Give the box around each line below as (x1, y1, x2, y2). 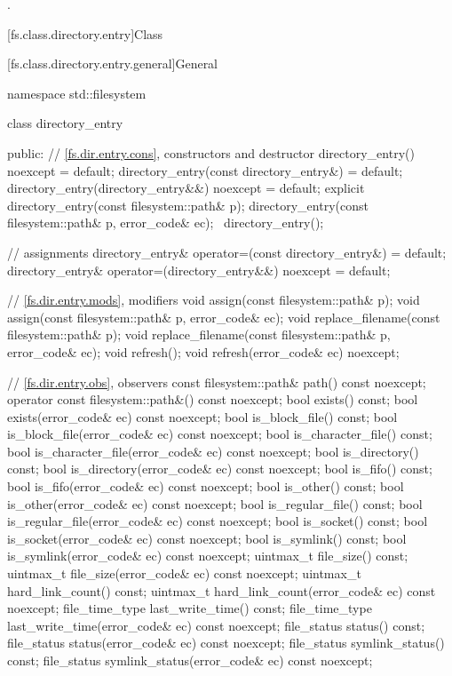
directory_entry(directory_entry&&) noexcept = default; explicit (7, 179, 365, 197)
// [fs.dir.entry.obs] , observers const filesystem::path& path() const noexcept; (7, 372, 426, 391)
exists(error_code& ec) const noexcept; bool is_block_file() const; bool (7, 407, 398, 425)
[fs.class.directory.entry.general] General (7, 54, 218, 73)
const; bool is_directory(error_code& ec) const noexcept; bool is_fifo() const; (7, 459, 432, 478)
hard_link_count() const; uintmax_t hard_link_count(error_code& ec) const (7, 581, 436, 600)
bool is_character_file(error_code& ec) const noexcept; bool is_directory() (7, 441, 419, 460)
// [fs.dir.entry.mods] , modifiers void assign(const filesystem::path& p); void (7, 290, 420, 309)
